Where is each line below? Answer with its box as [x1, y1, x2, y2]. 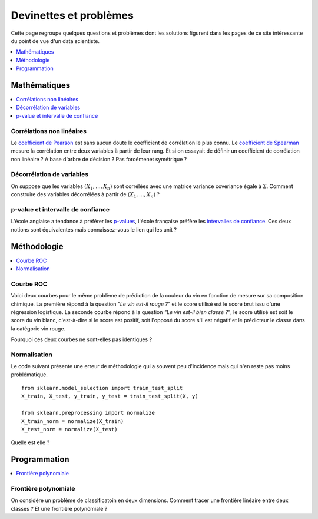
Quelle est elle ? [11, 439, 50, 446]
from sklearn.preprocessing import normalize [21, 409, 155, 416]
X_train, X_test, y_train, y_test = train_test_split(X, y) [21, 393, 198, 400]
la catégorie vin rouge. [11, 325, 66, 332]
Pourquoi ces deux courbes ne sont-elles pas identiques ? [11, 336, 153, 343]
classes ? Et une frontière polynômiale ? [11, 505, 108, 512]
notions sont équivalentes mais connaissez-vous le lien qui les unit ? [11, 226, 177, 233]
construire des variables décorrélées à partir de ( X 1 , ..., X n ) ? [11, 191, 160, 200]
